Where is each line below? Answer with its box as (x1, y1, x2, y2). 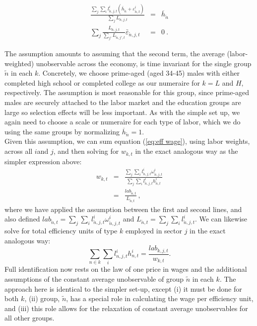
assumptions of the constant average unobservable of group (4, 273, 184, 284)
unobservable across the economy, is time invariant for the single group (36, 58, 252, 68)
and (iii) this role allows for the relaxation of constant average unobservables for (4, 303, 248, 313)
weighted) (4, 58, 34, 68)
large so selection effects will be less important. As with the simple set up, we (4, 107, 240, 117)
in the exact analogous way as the (135, 146, 238, 156)
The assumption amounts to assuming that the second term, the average (4, 48, 225, 58)
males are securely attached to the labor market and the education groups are (4, 97, 241, 107)
